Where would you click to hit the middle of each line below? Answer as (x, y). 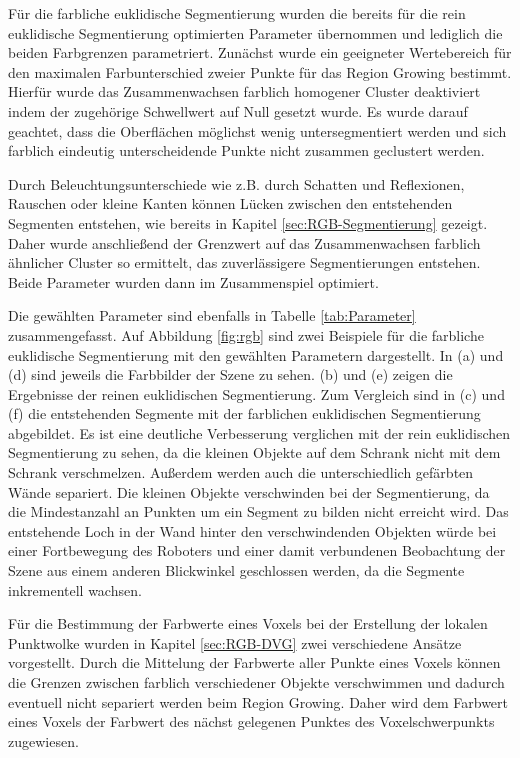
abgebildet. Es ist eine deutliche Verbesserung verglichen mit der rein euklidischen (259, 432)
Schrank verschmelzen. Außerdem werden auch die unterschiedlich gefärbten (241, 472)
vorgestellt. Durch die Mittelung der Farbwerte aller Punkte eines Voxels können (254, 662)
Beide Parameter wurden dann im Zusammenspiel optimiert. (193, 281)
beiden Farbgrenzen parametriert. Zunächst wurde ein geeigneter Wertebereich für (260, 52)
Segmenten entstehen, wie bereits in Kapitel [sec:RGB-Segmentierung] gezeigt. (248, 222)
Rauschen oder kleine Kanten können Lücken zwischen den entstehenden (230, 203)
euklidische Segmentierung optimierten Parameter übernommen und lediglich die (255, 32)
